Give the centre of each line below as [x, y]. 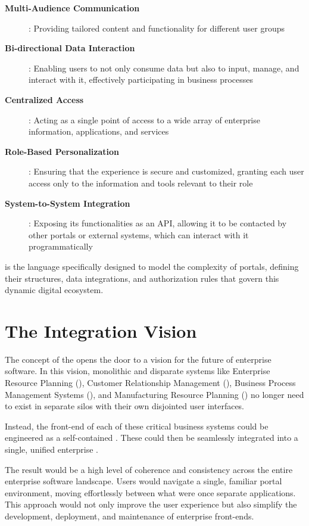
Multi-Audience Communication [72, 8]
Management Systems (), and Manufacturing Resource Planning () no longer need [154, 394]
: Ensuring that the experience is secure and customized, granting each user [166, 171]
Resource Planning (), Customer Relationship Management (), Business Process [150, 382]
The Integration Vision [101, 330]
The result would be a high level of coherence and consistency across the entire [149, 469]
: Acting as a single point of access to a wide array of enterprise [144, 119]
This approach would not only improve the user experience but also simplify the [151, 504]
